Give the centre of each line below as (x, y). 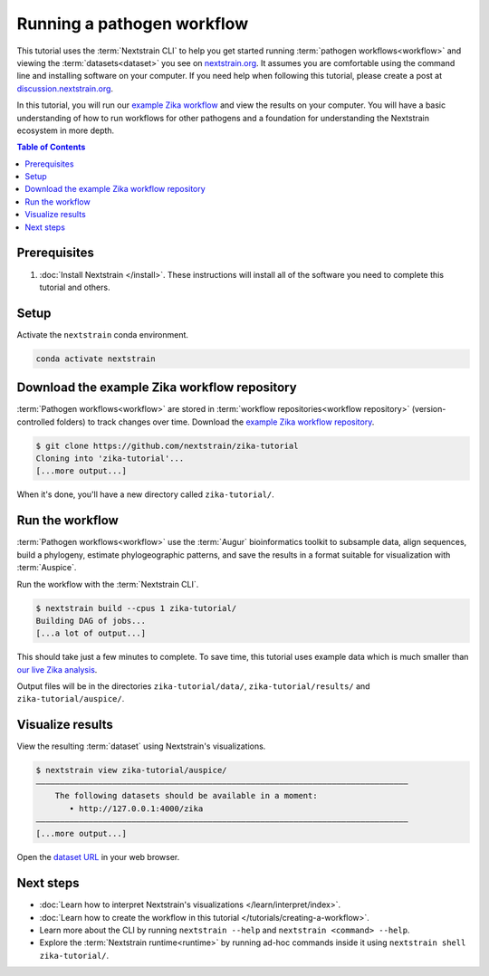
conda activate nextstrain (96, 359)
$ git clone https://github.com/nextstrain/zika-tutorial (167, 445)
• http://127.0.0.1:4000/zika (136, 809)
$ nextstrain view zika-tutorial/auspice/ (131, 770)
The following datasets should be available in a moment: (186, 796)
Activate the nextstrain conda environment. (103, 334)
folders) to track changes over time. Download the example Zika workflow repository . (216, 422)
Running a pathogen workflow (133, 24)
